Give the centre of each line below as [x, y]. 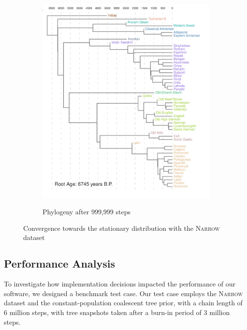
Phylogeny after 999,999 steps [87, 212]
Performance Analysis [59, 263]
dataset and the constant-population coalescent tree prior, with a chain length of [123, 303]
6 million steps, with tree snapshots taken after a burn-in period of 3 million [117, 312]
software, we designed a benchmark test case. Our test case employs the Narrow [123, 293]
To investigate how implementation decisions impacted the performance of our [120, 284]
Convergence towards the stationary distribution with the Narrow [122, 228]
